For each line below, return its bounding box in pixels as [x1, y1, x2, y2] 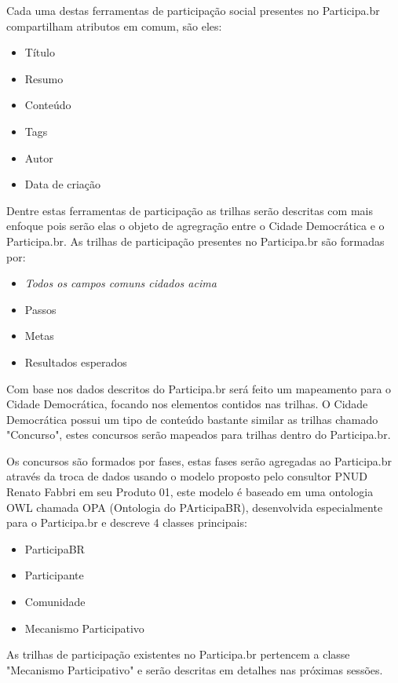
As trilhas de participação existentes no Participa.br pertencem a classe [6, 646, 350, 663]
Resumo [24, 70, 64, 86]
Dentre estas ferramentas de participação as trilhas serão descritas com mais [6, 202, 373, 218]
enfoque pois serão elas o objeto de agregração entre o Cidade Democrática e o [6, 217, 385, 234]
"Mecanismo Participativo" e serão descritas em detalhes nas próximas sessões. [6, 661, 383, 678]
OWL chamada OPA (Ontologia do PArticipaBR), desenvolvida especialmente [6, 499, 383, 515]
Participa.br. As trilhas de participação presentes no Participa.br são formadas [6, 232, 385, 249]
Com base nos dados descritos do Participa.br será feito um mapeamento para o [6, 380, 392, 396]
